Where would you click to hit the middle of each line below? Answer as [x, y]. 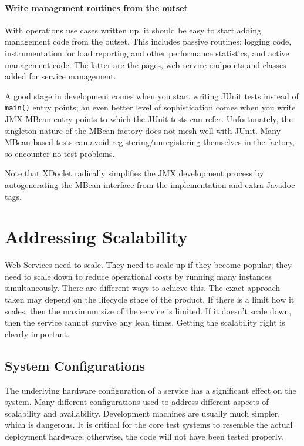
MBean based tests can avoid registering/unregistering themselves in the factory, [150, 142]
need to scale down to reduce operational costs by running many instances [138, 276]
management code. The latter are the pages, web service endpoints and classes [146, 64]
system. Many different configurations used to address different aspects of [137, 402]
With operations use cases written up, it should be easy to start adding [133, 30]
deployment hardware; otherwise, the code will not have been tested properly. [144, 436]
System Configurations [75, 365]
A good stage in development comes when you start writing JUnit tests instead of [152, 95]
